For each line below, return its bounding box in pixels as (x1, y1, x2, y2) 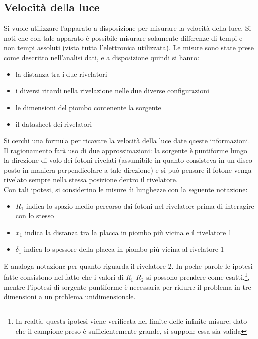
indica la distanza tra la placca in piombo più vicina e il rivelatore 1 (25, 227, 232, 237)
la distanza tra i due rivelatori (15, 68, 107, 79)
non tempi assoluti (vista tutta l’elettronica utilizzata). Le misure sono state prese (4, 42, 254, 53)
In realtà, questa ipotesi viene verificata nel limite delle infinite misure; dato (15, 315, 247, 326)
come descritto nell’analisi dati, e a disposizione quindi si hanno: (4, 52, 200, 62)
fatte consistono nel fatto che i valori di (4, 272, 124, 282)
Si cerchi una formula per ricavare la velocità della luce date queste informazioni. (4, 135, 250, 145)
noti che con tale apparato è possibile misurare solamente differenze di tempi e (4, 32, 243, 43)
